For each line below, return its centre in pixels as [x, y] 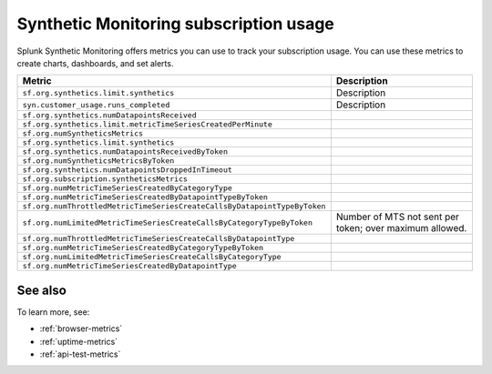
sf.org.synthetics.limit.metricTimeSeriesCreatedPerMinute [148, 124]
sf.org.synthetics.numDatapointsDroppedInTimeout [127, 170]
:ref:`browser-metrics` [81, 329]
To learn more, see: [53, 312]
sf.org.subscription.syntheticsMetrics [105, 179]
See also [42, 290]
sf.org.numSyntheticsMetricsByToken [98, 161]
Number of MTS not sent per [398, 217]
